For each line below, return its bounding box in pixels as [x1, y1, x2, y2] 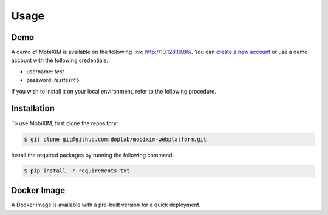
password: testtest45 [26, 77, 80, 84]
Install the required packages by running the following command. [11, 151, 174, 159]
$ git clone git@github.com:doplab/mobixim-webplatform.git [24, 135, 207, 143]
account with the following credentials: [11, 56, 109, 64]
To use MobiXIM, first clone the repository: [11, 119, 118, 127]
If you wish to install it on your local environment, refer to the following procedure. [11, 87, 217, 95]
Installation [11, 103, 55, 114]
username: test [26, 67, 64, 75]
